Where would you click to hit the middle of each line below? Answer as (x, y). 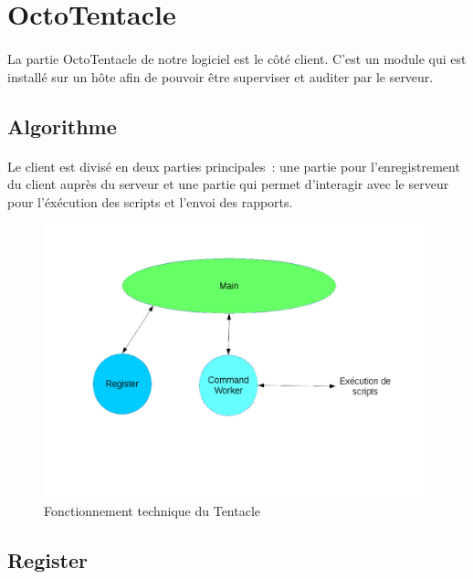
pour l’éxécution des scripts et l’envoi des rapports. (150, 201)
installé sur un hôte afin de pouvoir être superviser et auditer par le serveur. (221, 76)
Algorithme (62, 126)
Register (47, 559)
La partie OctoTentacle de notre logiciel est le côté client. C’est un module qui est (237, 58)
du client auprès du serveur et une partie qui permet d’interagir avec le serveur (228, 184)
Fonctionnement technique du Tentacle (152, 510)
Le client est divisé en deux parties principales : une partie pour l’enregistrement (234, 166)
